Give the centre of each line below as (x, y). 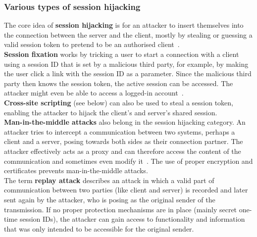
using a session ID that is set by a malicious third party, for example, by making (126, 64)
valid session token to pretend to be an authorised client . (92, 44)
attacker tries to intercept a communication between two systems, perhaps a (120, 131)
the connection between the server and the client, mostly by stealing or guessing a (128, 34)
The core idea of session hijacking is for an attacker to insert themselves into (124, 25)
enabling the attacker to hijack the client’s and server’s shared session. (111, 112)
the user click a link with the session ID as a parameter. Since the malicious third (128, 73)
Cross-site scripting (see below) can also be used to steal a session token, (119, 102)
